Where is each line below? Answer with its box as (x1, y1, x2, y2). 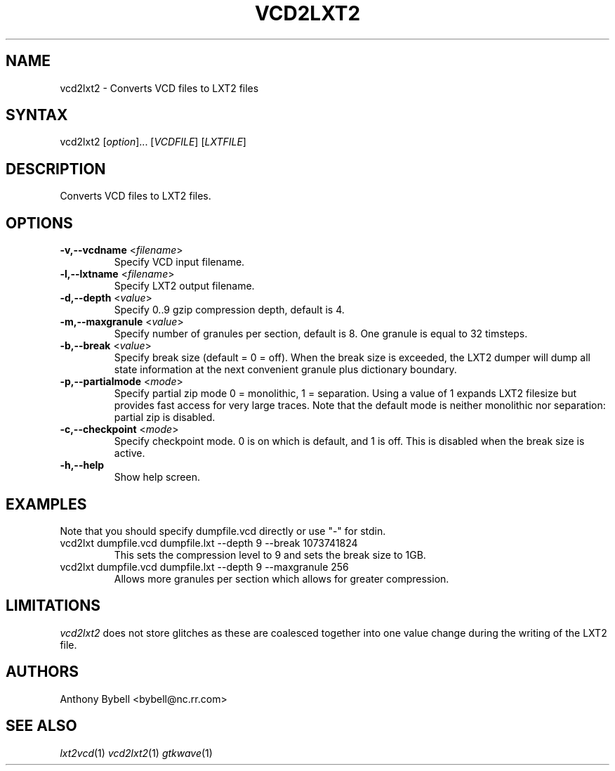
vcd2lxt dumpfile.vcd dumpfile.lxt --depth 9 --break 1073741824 (60, 536, 358, 549)
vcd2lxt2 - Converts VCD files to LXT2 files (60, 82, 259, 94)
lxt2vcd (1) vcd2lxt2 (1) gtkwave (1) (60, 746, 213, 759)
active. (114, 447, 145, 460)
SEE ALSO (6, 717, 77, 735)
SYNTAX (6, 106, 68, 124)
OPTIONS (6, 214, 73, 232)
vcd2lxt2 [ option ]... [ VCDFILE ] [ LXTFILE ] (60, 136, 246, 148)
